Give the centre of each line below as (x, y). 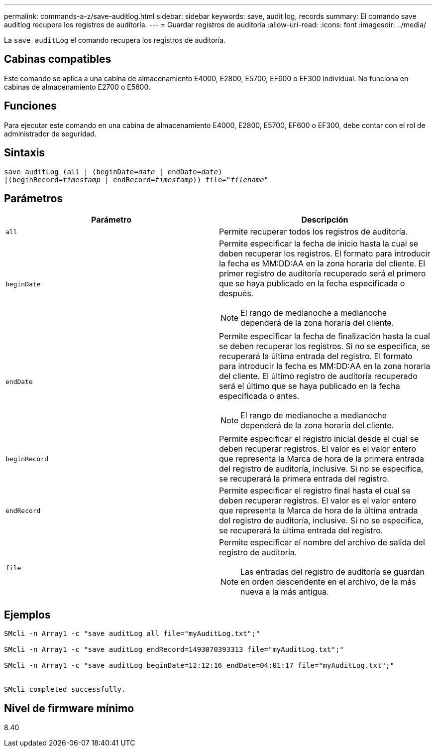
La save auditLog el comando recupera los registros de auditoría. (115, 40)
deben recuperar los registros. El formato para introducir (325, 254)
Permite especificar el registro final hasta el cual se (315, 491)
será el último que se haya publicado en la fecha (310, 386)
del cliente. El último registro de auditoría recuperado (318, 376)
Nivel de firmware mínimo (69, 708)
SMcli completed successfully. (65, 689)
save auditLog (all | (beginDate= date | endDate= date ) (113, 172)
